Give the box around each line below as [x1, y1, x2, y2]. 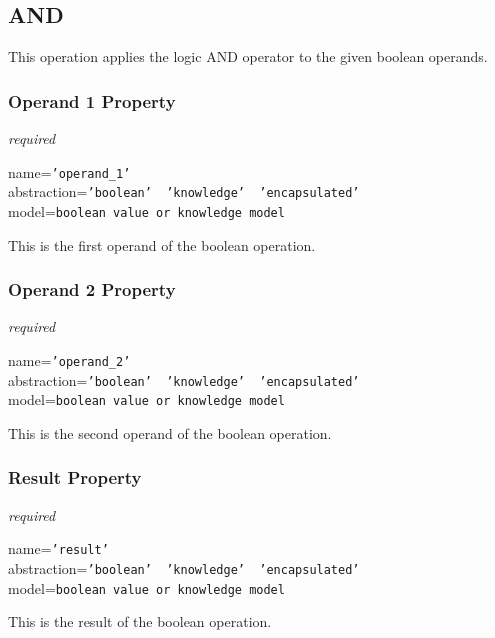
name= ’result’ [8, 538, 109, 559]
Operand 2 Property [8, 277, 176, 302]
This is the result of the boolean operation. [8, 611, 272, 632]
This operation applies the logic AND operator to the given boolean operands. [8, 46, 488, 67]
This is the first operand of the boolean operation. [8, 234, 316, 255]
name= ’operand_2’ [8, 349, 131, 370]
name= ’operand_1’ [8, 161, 131, 182]
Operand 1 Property [8, 88, 176, 113]
